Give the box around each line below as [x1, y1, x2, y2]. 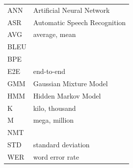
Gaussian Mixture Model [33, 78, 108, 88]
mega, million [33, 115, 74, 125]
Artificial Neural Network [33, 4, 110, 15]
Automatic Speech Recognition [33, 17, 126, 27]
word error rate [33, 151, 79, 162]
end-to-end [33, 66, 66, 76]
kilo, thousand [33, 102, 76, 113]
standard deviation [33, 139, 90, 150]
